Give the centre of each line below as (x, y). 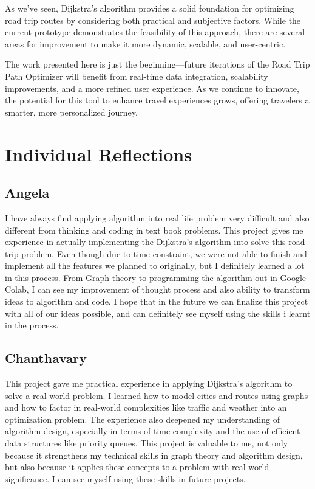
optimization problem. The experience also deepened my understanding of (142, 419)
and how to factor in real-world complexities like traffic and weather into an (146, 407)
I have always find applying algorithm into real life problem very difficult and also (157, 217)
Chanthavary (46, 358)
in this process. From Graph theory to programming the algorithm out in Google (155, 277)
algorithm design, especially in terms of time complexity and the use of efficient (153, 431)
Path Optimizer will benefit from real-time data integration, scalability (137, 76)
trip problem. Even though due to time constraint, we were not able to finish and (156, 253)
